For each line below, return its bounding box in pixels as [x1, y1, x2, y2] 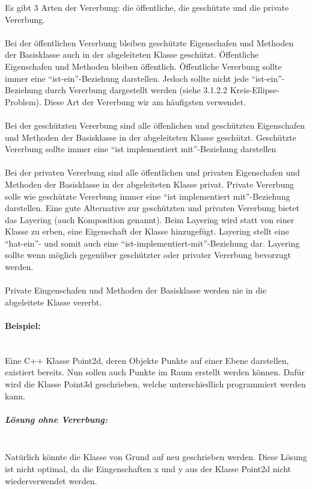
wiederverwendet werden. [5, 474, 97, 487]
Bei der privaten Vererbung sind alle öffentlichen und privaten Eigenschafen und [5, 166, 300, 179]
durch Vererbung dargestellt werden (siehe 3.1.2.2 [45, 84, 227, 96]
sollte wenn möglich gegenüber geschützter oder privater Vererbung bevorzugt [5, 248, 292, 261]
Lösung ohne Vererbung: [5, 413, 108, 425]
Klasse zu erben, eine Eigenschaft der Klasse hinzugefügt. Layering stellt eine [5, 225, 289, 238]
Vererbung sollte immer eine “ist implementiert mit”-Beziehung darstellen [5, 143, 277, 155]
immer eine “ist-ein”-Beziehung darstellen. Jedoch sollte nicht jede [5, 72, 249, 84]
